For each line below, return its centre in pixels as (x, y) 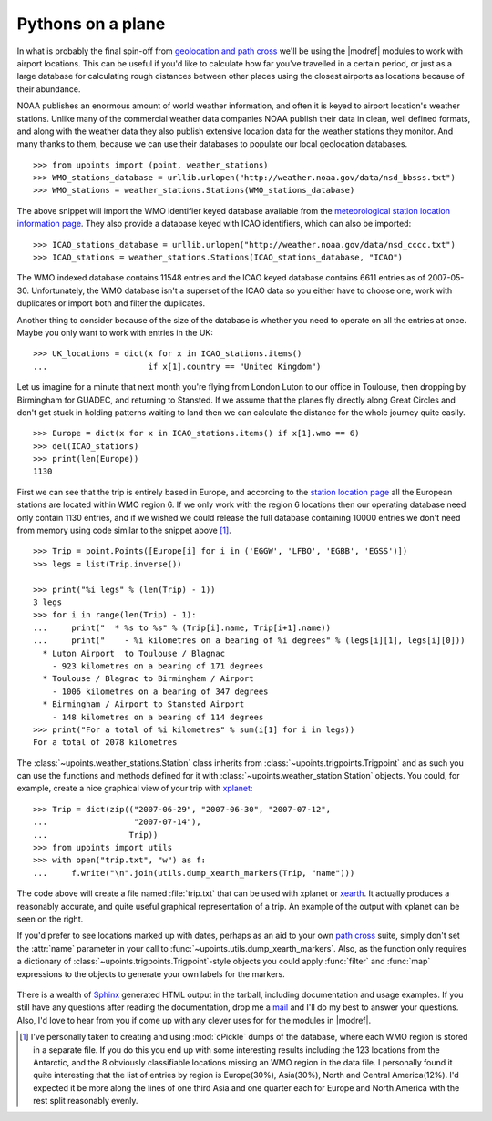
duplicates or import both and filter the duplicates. (111, 303)
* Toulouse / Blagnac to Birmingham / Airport (148, 679)
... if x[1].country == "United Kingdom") (177, 366)
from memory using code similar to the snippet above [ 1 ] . (124, 530)
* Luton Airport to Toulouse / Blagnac (134, 653)
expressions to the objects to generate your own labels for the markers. (151, 973)
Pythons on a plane (91, 24)
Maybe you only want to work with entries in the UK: (115, 332)
